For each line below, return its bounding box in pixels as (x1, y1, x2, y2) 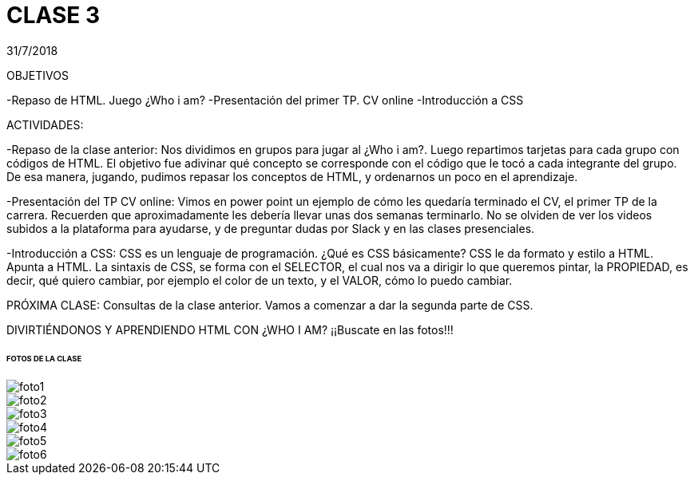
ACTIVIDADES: (6, 117, 84, 132)
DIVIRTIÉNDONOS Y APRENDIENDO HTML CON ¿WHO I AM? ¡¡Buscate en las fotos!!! (6, 322, 454, 337)
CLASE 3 (6, 2, 101, 29)
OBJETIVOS (6, 68, 69, 82)
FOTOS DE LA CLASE (6, 353, 82, 363)
